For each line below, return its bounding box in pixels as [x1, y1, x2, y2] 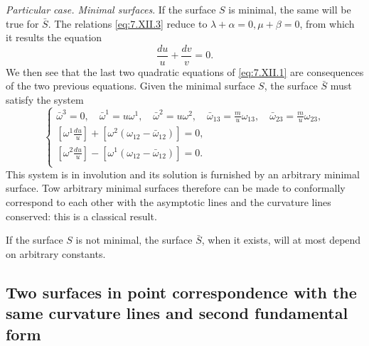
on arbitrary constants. [6, 246, 106, 261]
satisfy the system [6, 92, 84, 107]
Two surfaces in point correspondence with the [6, 281, 357, 303]
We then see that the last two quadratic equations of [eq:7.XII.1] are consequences [6, 64, 364, 79]
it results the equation [6, 30, 102, 45]
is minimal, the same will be [228, 2, 351, 16]
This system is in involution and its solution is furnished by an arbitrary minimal [6, 166, 360, 181]
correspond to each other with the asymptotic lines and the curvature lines [6, 194, 331, 209]
